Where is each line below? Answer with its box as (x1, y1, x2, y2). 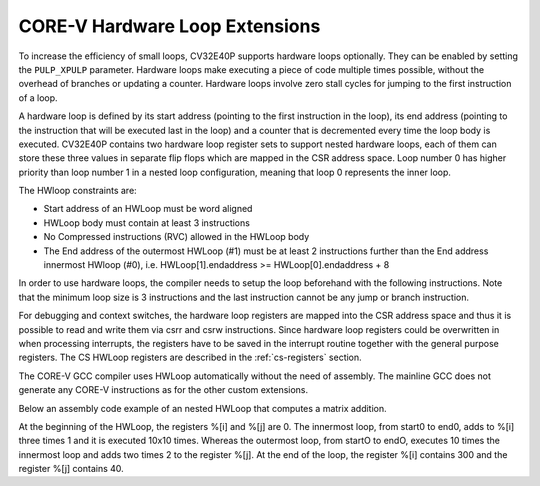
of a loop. (18, 91, 59, 104)
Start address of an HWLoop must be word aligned (43, 203, 253, 215)
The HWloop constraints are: (18, 185, 137, 197)
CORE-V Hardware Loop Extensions (18, 15, 321, 37)
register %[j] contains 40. (18, 463, 124, 475)
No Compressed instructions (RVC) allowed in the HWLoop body (43, 231, 310, 243)
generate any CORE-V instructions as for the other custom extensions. (18, 384, 309, 396)
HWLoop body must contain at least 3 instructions (43, 216, 250, 229)
